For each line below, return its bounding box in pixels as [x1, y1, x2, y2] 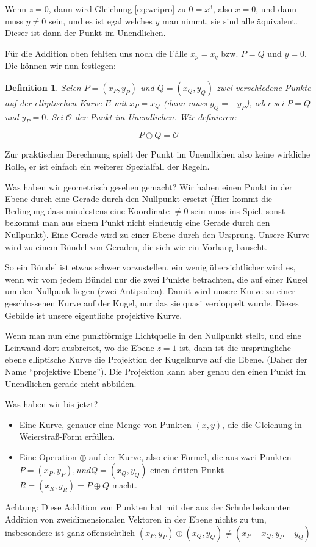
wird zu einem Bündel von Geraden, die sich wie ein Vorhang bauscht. [5, 240, 267, 253]
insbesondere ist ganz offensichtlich [5, 526, 135, 538]
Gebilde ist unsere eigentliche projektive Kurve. [5, 308, 182, 321]
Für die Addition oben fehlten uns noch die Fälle [5, 46, 188, 59]
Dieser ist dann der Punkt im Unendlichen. [5, 26, 166, 39]
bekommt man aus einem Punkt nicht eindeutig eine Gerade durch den [5, 216, 270, 229]
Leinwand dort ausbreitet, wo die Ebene [5, 341, 154, 353]
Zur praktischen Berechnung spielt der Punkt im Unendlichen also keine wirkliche [5, 148, 311, 161]
